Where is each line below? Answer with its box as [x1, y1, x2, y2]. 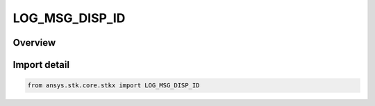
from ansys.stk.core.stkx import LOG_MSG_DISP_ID [27, 82, 200, 89]
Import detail [12, 59, 69, 71]
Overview [12, 37, 56, 48]
